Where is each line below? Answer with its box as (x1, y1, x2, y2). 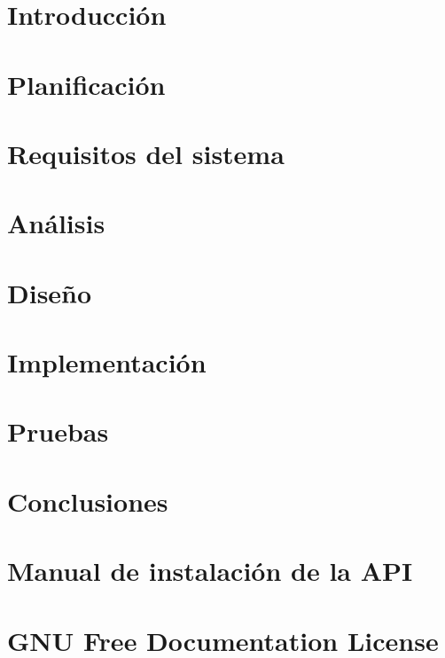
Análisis (7, 205, 105, 241)
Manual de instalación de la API (7, 552, 413, 589)
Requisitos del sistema (7, 135, 285, 171)
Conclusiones (7, 482, 168, 519)
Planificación (7, 66, 166, 102)
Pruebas (7, 413, 109, 450)
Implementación (7, 344, 207, 380)
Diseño (7, 274, 92, 310)
